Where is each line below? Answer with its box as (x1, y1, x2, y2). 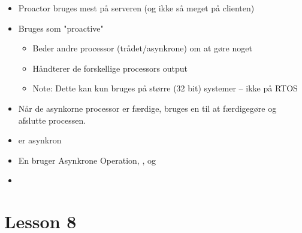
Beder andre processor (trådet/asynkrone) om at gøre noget (32, 42, 252, 54)
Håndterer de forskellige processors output (32, 62, 188, 74)
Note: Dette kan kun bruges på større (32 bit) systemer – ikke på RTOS (32, 82, 298, 94)
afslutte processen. (18, 114, 86, 126)
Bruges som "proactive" (18, 22, 104, 34)
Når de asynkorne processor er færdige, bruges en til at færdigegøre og (18, 102, 277, 114)
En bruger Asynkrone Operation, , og (18, 154, 156, 166)
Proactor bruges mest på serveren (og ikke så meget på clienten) (18, 2, 255, 14)
